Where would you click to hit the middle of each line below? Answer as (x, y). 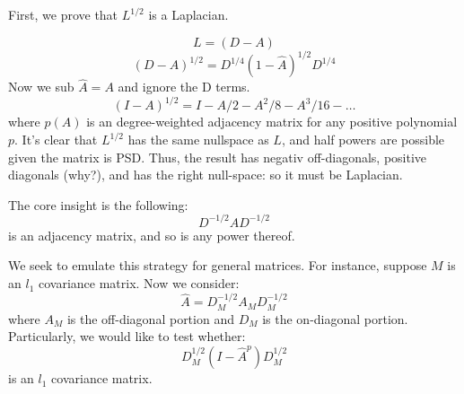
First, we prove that (63, 14)
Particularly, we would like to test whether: (127, 336)
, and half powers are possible (363, 139)
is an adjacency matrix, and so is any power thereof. (152, 235)
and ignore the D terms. (184, 87)
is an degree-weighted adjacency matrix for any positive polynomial (272, 122)
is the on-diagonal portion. (335, 318)
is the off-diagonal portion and (150, 318)
